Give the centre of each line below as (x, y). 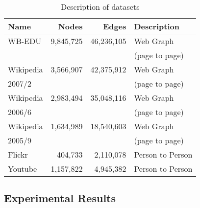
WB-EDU (25, 41)
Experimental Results (60, 198)
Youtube (23, 169)
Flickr (18, 154)
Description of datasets (100, 7)
